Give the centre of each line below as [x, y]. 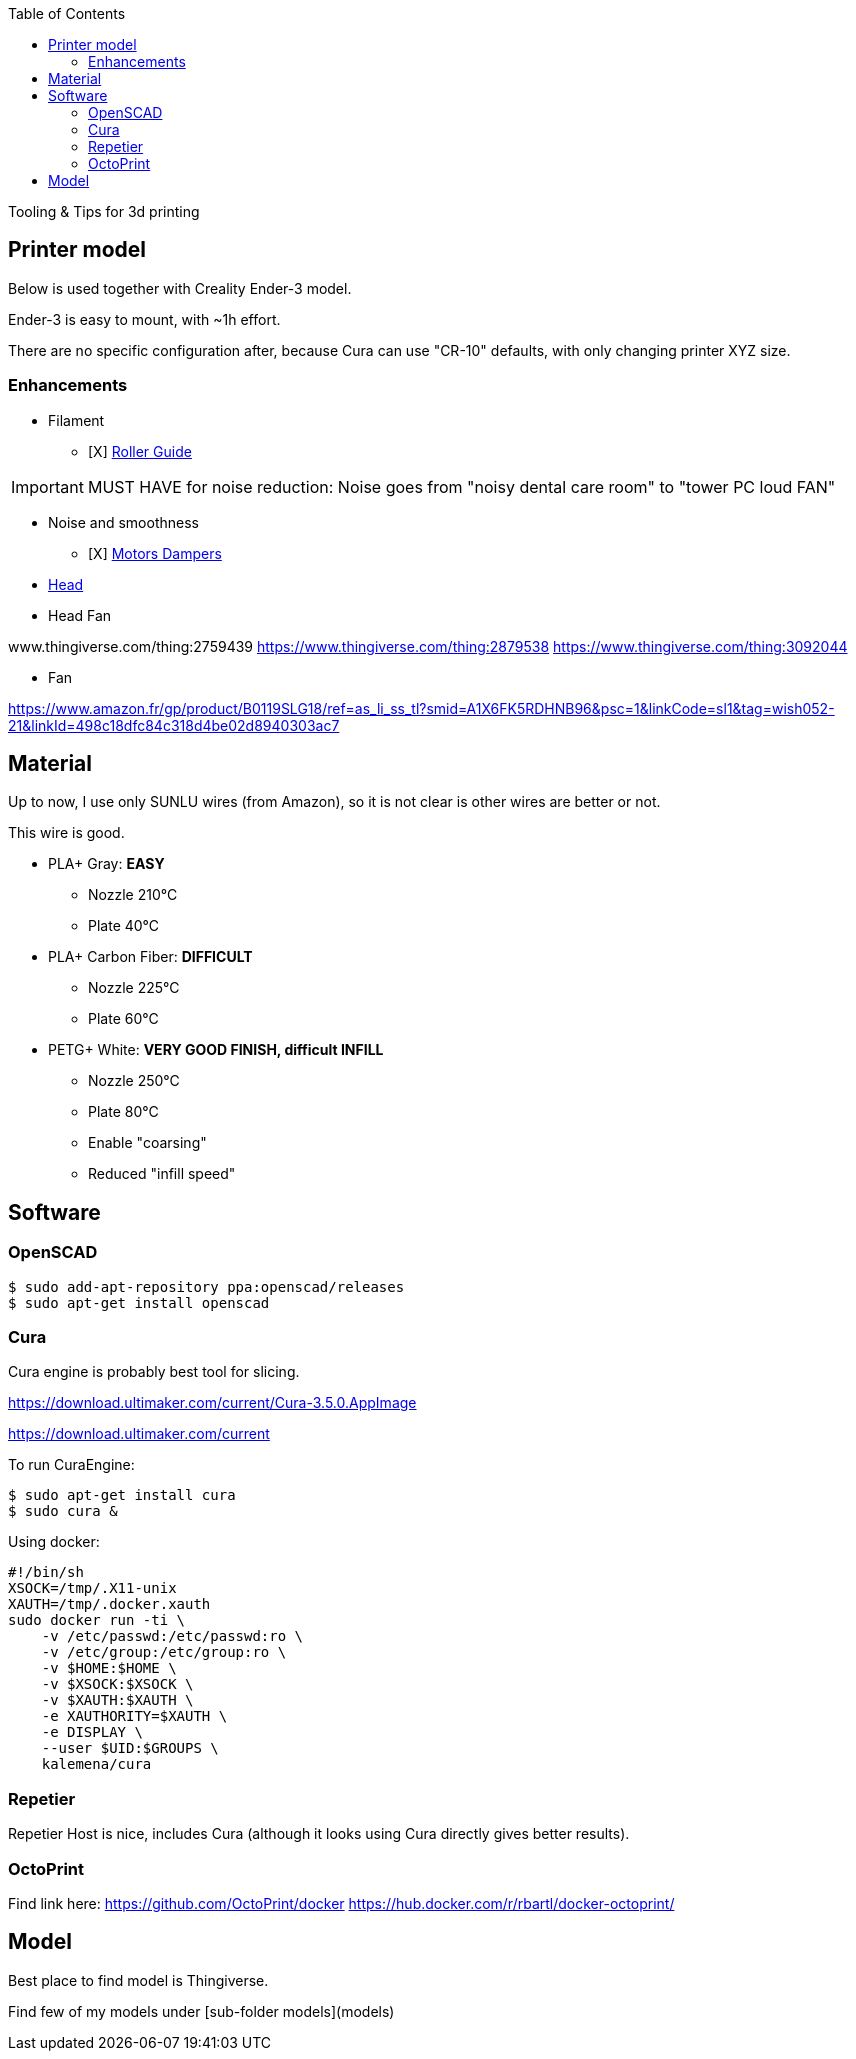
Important [47, 486]
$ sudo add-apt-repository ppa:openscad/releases [206, 1286]
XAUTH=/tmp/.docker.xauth [109, 1604]
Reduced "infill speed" [162, 1174]
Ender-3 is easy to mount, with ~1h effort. [144, 319]
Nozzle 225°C [134, 988]
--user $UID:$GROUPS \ [130, 1748]
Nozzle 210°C [133, 895]
